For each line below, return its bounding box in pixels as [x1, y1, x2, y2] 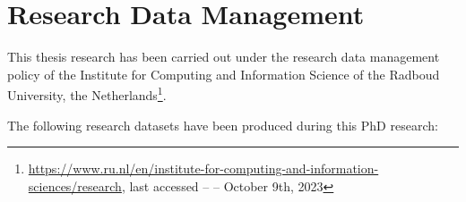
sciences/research [28, 176, 122, 195]
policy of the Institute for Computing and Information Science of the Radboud [7, 64, 440, 83]
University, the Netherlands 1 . [7, 83, 167, 104]
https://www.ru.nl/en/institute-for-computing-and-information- [28, 159, 379, 178]
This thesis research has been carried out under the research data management [7, 47, 440, 66]
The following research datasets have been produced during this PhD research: [7, 115, 438, 134]
